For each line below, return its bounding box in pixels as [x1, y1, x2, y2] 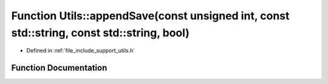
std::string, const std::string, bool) [11, 26, 190, 39]
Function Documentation [11, 63, 108, 73]
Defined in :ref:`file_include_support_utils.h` [26, 47, 135, 54]
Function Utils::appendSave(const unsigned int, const [11, 9, 290, 22]
